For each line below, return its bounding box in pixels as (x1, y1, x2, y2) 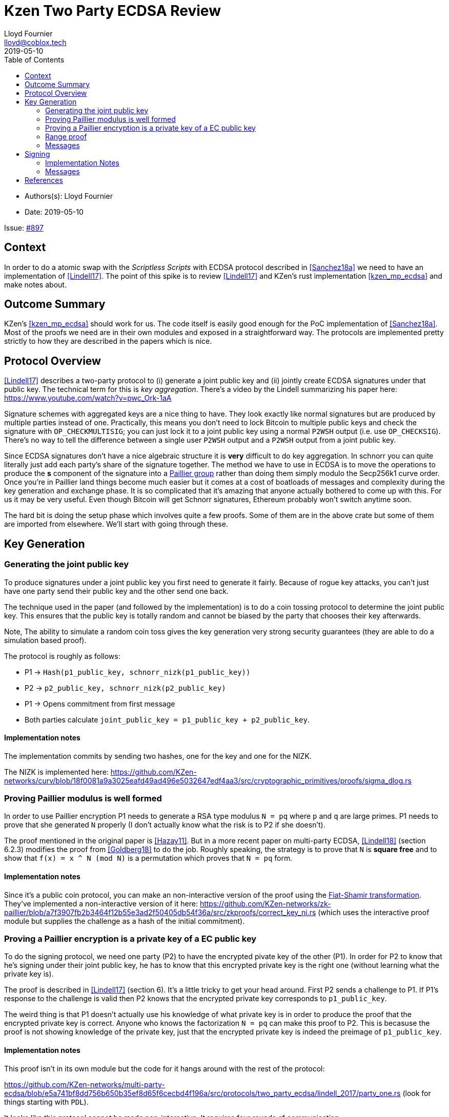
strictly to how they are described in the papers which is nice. (4, 337, 212, 346)
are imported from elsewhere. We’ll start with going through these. (4, 520, 228, 529)
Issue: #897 (4, 223, 44, 232)
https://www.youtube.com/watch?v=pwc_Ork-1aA (4, 394, 172, 403)
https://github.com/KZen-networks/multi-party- (4, 1080, 165, 1089)
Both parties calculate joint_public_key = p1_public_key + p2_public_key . (25, 715, 310, 724)
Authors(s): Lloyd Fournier (25, 191, 113, 200)
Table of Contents (4, 55, 65, 64)
